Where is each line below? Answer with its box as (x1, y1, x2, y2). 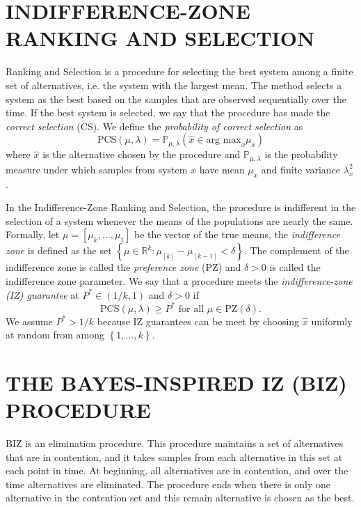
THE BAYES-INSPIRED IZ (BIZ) (6, 368, 347, 396)
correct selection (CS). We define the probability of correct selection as (6, 118, 303, 133)
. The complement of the (243, 243, 349, 258)
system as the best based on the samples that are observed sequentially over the (6, 91, 346, 106)
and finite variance (261, 162, 341, 176)
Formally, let (6, 227, 60, 242)
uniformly (311, 313, 353, 328)
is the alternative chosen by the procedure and (42, 147, 241, 162)
